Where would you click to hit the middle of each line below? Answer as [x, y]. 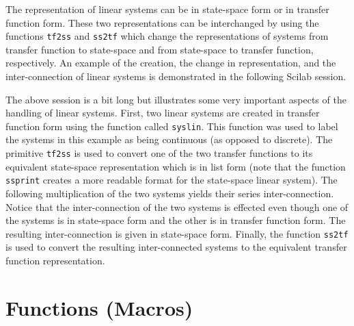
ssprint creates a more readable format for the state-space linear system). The [172, 180]
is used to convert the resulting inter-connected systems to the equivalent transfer [176, 247]
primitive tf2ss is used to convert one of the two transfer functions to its [159, 153]
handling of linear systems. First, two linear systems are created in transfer [163, 113]
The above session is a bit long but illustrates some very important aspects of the [176, 99]
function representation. [55, 260]
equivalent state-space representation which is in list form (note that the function [176, 166]
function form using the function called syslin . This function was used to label [172, 126]
